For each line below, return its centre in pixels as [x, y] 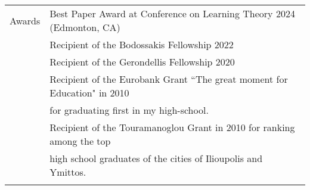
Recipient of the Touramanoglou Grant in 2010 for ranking [172, 127]
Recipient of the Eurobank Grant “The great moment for [169, 79]
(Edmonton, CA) [85, 27]
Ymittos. [68, 172]
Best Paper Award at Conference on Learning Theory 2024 [172, 13]
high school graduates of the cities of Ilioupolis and [156, 158]
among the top [80, 141]
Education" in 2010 [89, 93]
